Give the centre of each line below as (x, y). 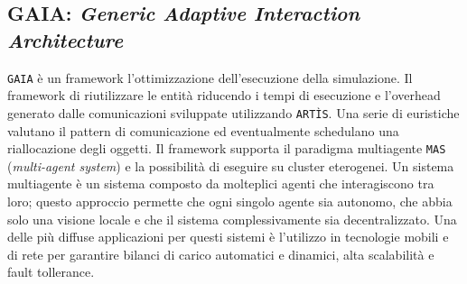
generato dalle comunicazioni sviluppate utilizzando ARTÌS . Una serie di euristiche (233, 112)
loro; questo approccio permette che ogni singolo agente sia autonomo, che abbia (230, 201)
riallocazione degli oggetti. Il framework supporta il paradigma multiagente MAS (227, 148)
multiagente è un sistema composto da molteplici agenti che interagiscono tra (221, 183)
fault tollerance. (51, 272)
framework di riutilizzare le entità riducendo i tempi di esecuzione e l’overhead (224, 95)
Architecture (65, 39)
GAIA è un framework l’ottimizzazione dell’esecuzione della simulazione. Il (210, 77)
